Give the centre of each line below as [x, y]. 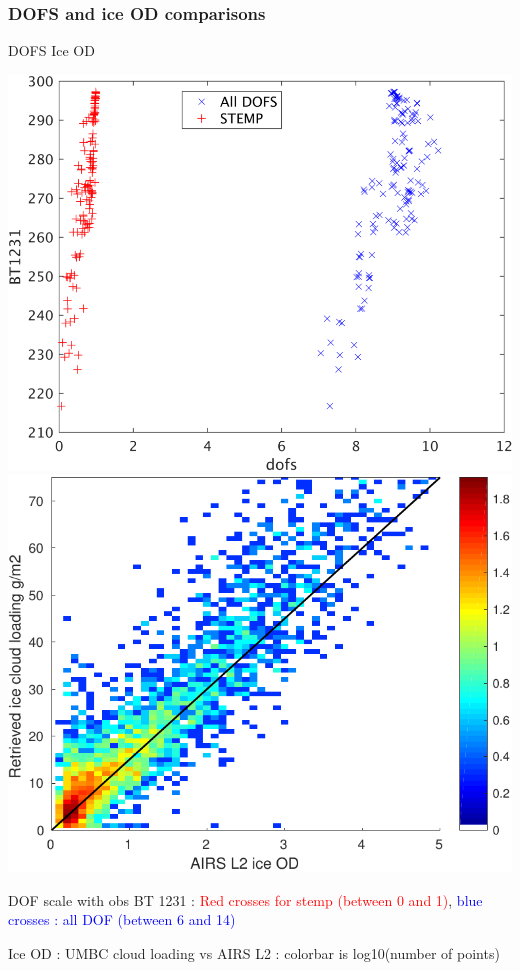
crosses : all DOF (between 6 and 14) [122, 919]
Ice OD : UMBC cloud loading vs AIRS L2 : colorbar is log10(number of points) [254, 952]
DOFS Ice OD [51, 50]
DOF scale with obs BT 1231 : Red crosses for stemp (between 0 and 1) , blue [245, 899]
